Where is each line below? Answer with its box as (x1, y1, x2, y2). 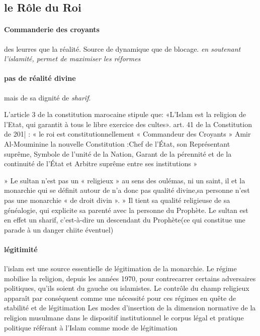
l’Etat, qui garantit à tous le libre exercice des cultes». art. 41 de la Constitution (4, 119, 252, 129)
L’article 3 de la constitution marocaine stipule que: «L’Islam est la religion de (4, 109, 246, 120)
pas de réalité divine (4, 73, 76, 83)
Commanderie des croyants (4, 24, 100, 35)
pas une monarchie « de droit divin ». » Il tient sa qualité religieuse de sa (4, 194, 230, 205)
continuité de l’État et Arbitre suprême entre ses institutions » (4, 158, 198, 169)
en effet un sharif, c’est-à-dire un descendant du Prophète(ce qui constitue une (4, 214, 245, 225)
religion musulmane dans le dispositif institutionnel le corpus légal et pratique (4, 312, 244, 323)
